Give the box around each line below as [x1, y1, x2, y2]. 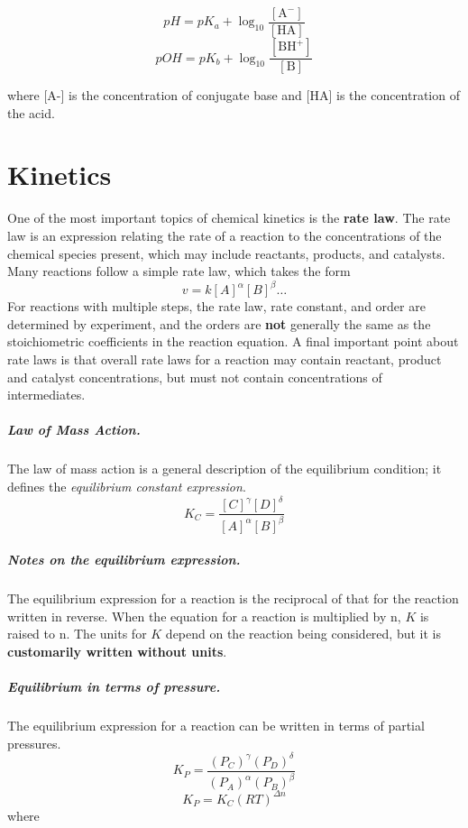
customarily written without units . [7, 641, 227, 660]
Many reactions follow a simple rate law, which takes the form [7, 262, 351, 281]
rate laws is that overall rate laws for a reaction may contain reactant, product [7, 350, 442, 369]
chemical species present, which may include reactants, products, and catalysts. [7, 244, 445, 262]
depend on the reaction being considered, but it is [165, 624, 441, 643]
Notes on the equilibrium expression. [7, 550, 241, 569]
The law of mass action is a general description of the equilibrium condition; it [7, 459, 442, 478]
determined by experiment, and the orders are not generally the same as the [7, 314, 431, 333]
